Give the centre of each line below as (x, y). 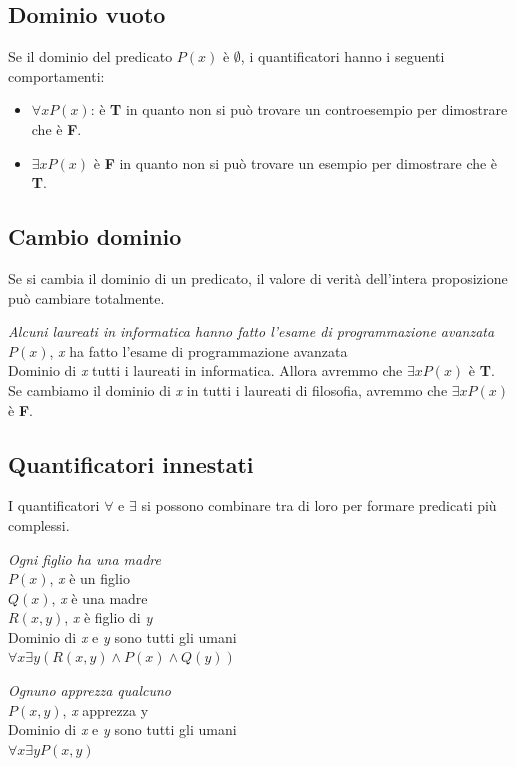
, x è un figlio (89, 578)
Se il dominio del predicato (90, 56)
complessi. (39, 524)
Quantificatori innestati (131, 463)
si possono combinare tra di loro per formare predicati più (319, 505)
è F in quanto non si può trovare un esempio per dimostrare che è (295, 162)
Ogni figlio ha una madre (84, 558)
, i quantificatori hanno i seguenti (342, 56)
